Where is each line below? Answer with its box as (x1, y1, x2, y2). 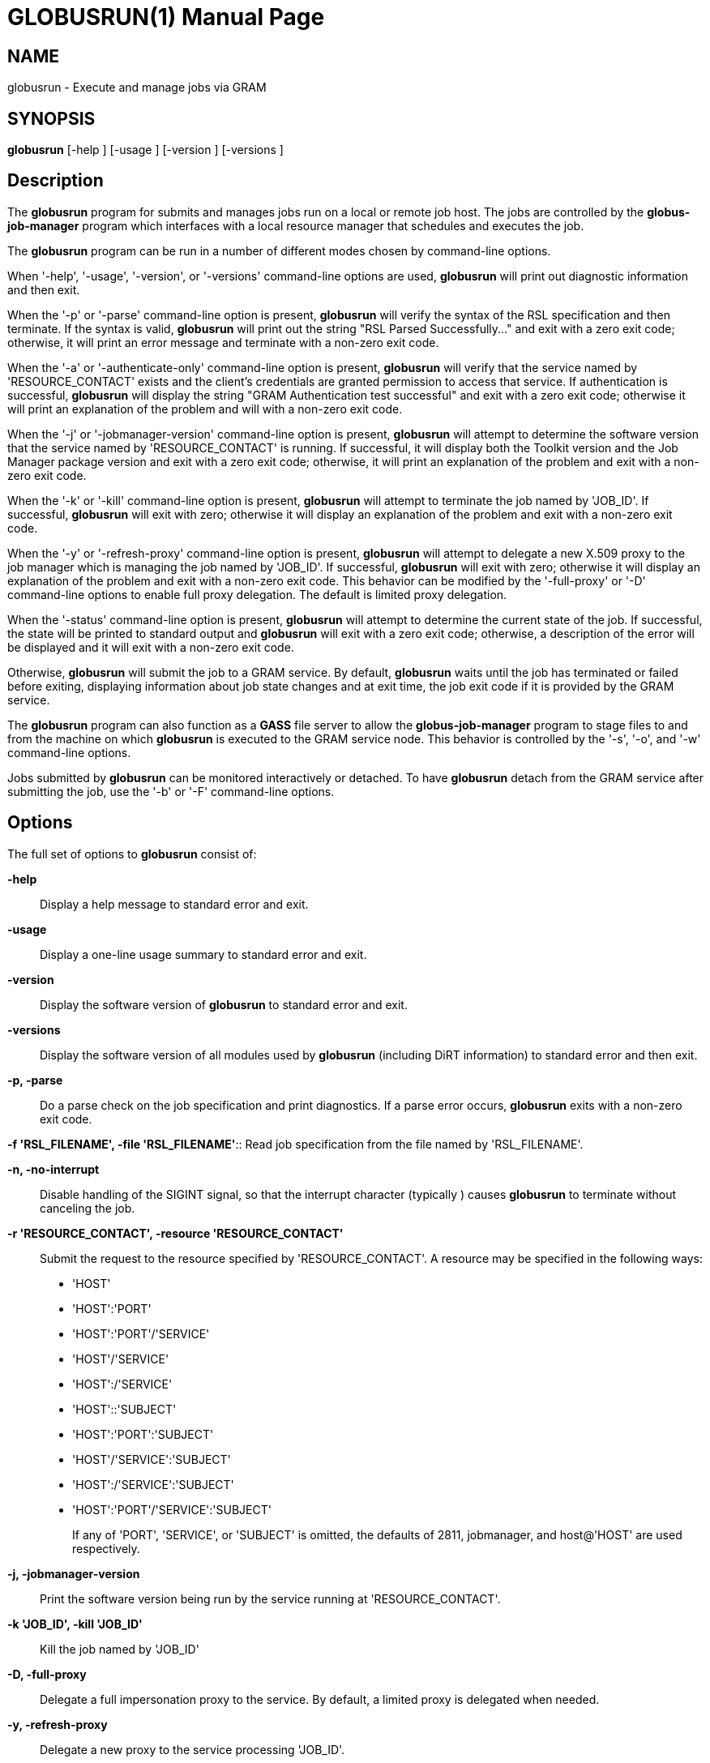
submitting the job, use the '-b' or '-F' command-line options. (7, 784, 335, 798)
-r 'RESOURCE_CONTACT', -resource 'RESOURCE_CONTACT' (7, 1226, 344, 1240)
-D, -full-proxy (7, 1667, 87, 1681)
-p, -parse (7, 1072, 63, 1087)
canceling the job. (40, 1200, 135, 1215)
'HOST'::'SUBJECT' (72, 1401, 177, 1416)
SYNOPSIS (7, 108, 96, 129)
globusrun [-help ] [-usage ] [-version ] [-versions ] (7, 143, 284, 157)
